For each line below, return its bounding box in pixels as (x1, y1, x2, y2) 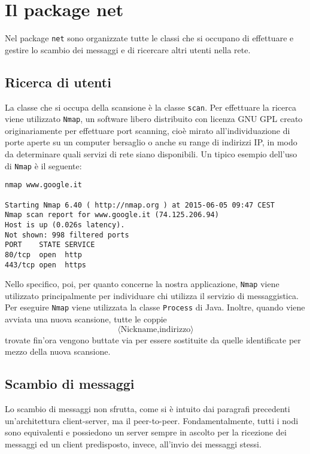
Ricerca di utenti (5, 72, 111, 91)
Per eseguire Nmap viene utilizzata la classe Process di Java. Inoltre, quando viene (5, 301, 305, 313)
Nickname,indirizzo (120, 325, 191, 334)
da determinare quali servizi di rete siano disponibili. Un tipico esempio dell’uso (5, 148, 297, 160)
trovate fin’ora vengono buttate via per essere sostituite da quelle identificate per (5, 333, 301, 346)
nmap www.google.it (5, 181, 82, 190)
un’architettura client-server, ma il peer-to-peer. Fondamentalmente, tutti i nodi (5, 414, 299, 426)
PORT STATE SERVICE (5, 240, 95, 249)
